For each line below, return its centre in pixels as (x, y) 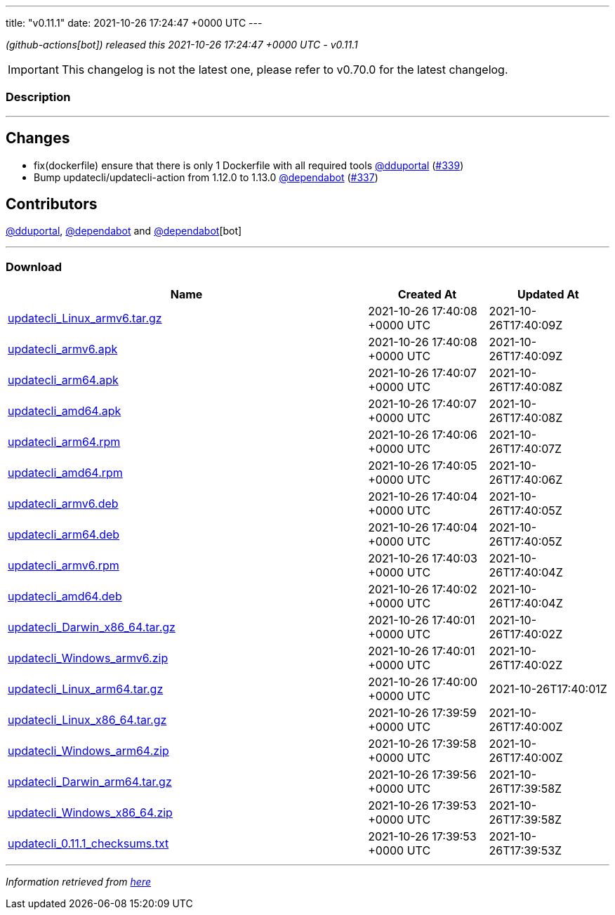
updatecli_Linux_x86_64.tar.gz (87, 720)
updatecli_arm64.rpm (64, 442)
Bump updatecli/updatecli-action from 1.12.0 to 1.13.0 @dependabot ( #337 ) (206, 177)
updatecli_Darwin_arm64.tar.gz (90, 782)
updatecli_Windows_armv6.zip (88, 658)
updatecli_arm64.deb (64, 535)
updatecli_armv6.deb (63, 504)
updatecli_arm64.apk (63, 380)
